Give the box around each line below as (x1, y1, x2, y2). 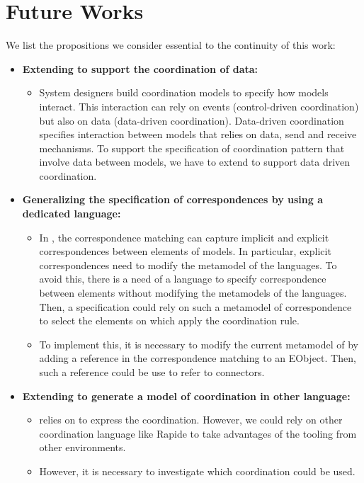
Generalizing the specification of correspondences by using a (22, 192, 323, 207)
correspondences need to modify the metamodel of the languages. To (39, 257, 337, 272)
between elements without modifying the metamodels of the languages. (39, 285, 347, 300)
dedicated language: (22, 206, 121, 221)
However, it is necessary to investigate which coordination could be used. (39, 463, 356, 478)
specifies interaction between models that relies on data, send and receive (39, 127, 357, 142)
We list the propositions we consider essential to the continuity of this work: (6, 38, 336, 52)
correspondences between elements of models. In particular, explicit (39, 244, 331, 258)
